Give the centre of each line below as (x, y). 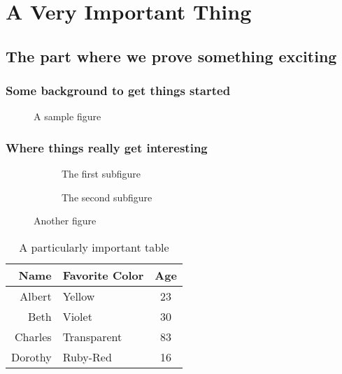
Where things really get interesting (107, 147)
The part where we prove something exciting (171, 56)
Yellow (79, 296)
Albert (36, 296)
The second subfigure (107, 197)
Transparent (92, 336)
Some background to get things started (118, 91)
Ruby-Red (87, 357)
